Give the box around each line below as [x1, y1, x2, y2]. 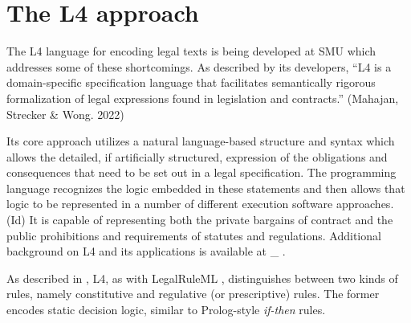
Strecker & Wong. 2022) [6, 105, 124, 122]
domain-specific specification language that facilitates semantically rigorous [6, 74, 376, 91]
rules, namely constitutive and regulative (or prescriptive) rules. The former [6, 285, 380, 302]
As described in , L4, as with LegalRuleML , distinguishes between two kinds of [6, 269, 398, 286]
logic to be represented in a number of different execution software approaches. [6, 195, 394, 212]
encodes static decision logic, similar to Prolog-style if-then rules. [6, 301, 326, 318]
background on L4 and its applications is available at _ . [6, 243, 286, 260]
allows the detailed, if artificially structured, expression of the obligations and [6, 148, 388, 165]
